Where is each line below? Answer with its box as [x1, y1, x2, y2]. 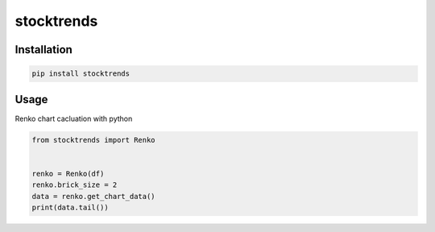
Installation [14, 43, 72, 56]
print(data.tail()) [31, 202, 109, 212]
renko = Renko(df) [31, 169, 105, 178]
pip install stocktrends [31, 69, 130, 78]
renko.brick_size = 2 [31, 180, 118, 189]
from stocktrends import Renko [31, 135, 156, 144]
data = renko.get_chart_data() [31, 192, 156, 201]
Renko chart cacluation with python [14, 114, 133, 123]
